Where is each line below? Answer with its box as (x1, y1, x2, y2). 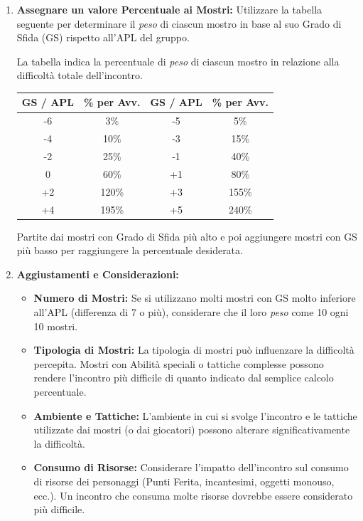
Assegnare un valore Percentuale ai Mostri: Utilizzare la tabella (16, 2, 323, 16)
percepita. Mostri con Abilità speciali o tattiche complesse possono (33, 356, 324, 371)
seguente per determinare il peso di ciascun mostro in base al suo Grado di (16, 16, 342, 31)
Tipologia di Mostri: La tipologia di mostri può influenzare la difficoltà (33, 342, 354, 357)
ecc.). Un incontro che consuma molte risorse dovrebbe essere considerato (33, 488, 353, 502)
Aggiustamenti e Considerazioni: (16, 266, 179, 281)
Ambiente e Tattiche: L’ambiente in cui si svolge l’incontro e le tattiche (33, 408, 357, 423)
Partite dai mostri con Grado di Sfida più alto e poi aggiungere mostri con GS (16, 228, 357, 243)
